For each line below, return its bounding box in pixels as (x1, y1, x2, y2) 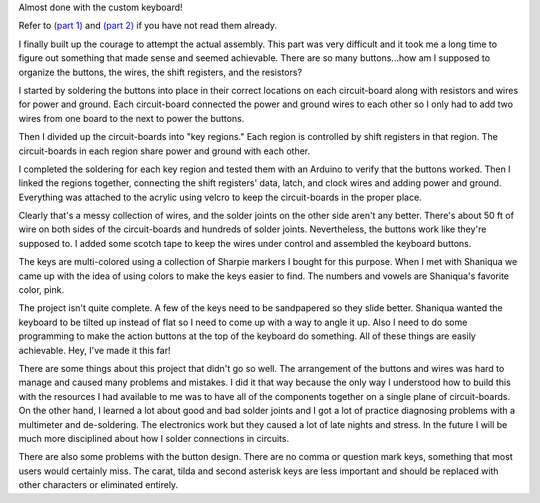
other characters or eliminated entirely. (18, 479, 179, 491)
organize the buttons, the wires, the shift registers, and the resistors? (18, 66, 303, 78)
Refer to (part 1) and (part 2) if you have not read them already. (18, 20, 278, 32)
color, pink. (18, 284, 65, 296)
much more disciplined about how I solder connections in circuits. (18, 432, 290, 444)
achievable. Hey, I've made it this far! (18, 344, 171, 356)
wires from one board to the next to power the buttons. (18, 112, 245, 124)
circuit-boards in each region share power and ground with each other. (18, 145, 311, 157)
